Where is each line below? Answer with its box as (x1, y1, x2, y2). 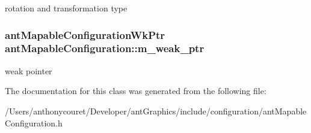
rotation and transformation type (5, 2, 128, 14)
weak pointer (5, 64, 52, 77)
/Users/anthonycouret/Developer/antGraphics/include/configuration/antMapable (5, 104, 307, 117)
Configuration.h (5, 116, 63, 129)
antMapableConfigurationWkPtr (5, 27, 165, 42)
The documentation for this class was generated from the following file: (5, 84, 266, 97)
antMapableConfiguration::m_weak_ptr (5, 41, 205, 56)
